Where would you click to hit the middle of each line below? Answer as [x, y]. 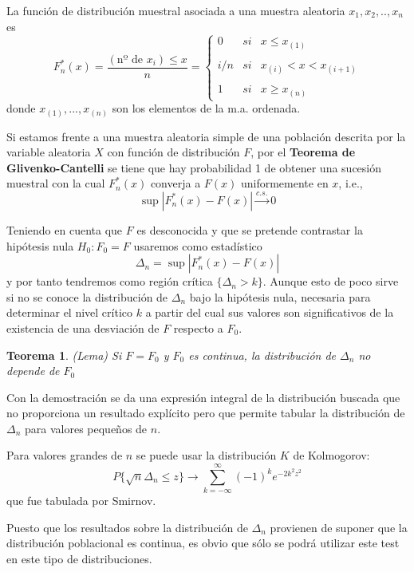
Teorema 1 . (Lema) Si [64, 355]
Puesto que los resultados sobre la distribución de [127, 527]
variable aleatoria [49, 152]
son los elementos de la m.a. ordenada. [206, 108]
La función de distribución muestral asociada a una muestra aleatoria [176, 10]
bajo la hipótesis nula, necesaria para [280, 296]
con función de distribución [173, 152]
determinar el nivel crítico [70, 312]
